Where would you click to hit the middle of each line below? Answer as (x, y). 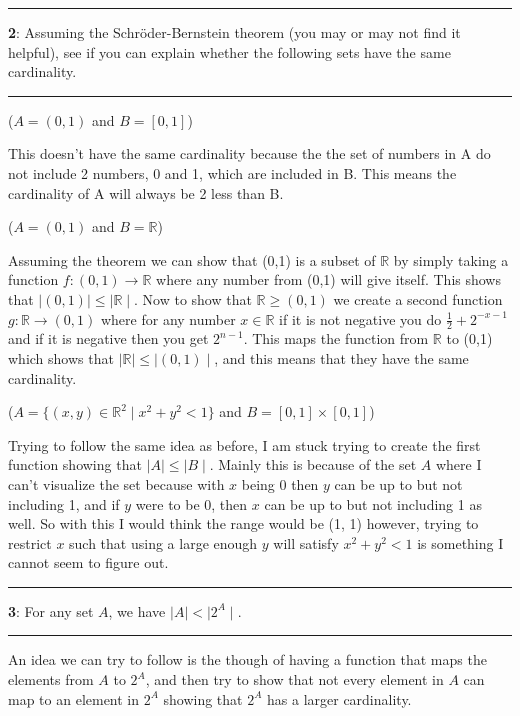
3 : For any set (51, 610)
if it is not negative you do (360, 318)
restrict (30, 542)
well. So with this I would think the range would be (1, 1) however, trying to (243, 523)
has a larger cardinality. (339, 698)
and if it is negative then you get (108, 338)
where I (458, 464)
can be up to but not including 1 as (373, 503)
